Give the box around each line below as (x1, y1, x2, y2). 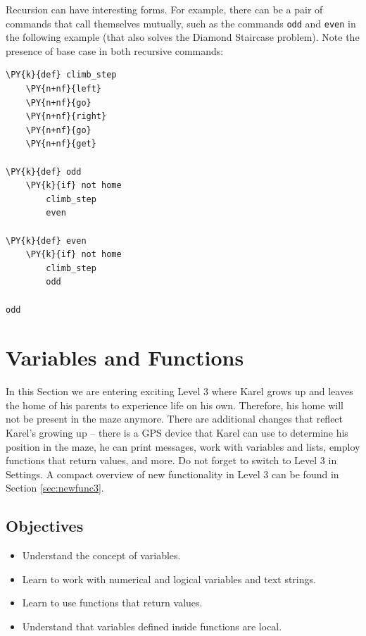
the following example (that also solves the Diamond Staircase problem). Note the (6, 30, 360, 44)
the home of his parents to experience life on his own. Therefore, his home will (6, 397, 343, 412)
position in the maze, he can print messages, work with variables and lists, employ (6, 439, 360, 454)
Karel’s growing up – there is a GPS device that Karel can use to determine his (6, 425, 348, 440)
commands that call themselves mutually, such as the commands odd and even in (6, 15, 356, 30)
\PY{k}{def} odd (6, 166, 82, 177)
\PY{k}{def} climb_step (6, 70, 117, 80)
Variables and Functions (6, 343, 244, 372)
